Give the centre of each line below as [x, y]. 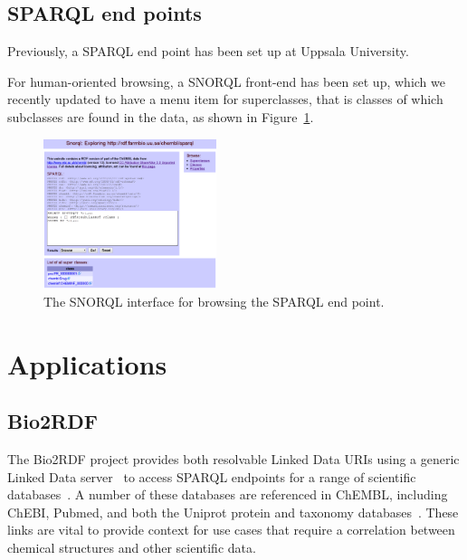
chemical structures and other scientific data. [132, 547]
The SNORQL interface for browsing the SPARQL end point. [214, 301]
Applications [87, 363]
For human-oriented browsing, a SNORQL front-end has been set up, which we [226, 81]
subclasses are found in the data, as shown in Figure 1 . [161, 116]
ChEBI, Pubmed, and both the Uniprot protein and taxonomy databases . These [233, 512]
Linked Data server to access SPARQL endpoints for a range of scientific [212, 476]
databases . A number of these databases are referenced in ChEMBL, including [228, 494]
